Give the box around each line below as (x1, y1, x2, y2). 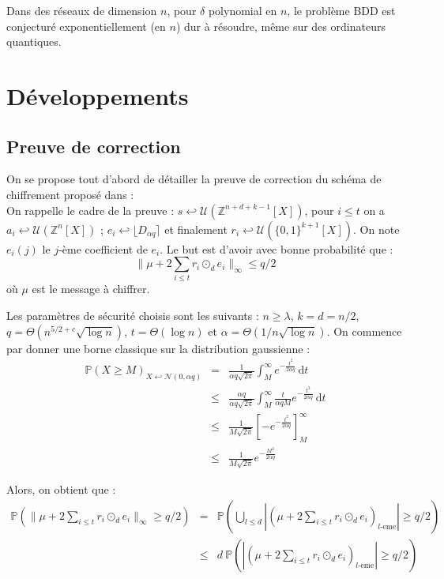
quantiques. (6, 33, 62, 50)
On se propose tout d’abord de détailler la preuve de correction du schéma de (6, 171, 382, 187)
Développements (6, 79, 189, 111)
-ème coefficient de (58, 240, 148, 257)
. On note (353, 220, 400, 237)
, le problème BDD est (287, 2, 396, 18)
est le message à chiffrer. (32, 280, 150, 297)
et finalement (164, 220, 228, 237)
